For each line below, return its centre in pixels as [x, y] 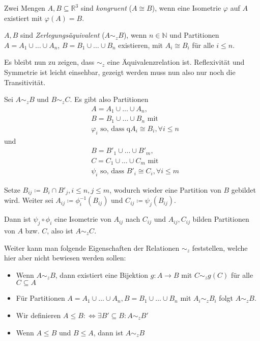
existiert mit [23, 18]
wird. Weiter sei [29, 200]
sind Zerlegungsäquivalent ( [63, 35]
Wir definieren [38, 315]
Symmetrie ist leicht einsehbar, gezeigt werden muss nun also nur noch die [120, 72]
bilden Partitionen [221, 219]
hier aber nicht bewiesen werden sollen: [65, 258]
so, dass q [115, 129]
